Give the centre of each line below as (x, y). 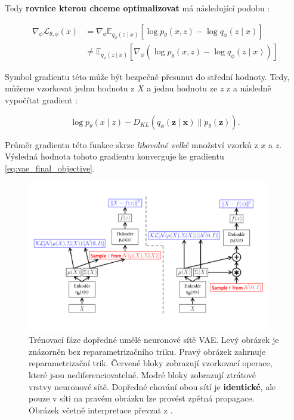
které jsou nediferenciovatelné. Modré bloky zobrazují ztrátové (143, 375)
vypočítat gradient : (41, 99)
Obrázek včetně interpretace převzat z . (101, 410)
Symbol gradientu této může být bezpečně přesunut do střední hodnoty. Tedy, (147, 76)
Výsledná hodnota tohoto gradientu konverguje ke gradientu (114, 156)
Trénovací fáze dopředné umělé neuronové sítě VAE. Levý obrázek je (154, 340)
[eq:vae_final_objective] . (50, 168)
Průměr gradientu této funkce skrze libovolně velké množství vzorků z (131, 144)
